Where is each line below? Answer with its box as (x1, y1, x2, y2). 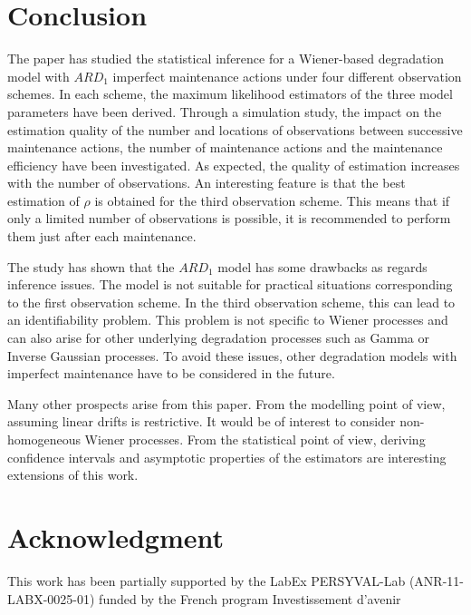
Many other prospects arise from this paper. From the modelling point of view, (7, 394, 446, 413)
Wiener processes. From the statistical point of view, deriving (84, 430, 426, 448)
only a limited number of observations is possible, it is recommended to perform (7, 209, 451, 228)
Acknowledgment (7, 518, 224, 555)
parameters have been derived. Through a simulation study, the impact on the (7, 102, 442, 121)
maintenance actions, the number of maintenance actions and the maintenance (7, 138, 443, 157)
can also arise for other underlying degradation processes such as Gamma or (7, 328, 430, 347)
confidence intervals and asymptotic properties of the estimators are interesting (7, 447, 447, 466)
